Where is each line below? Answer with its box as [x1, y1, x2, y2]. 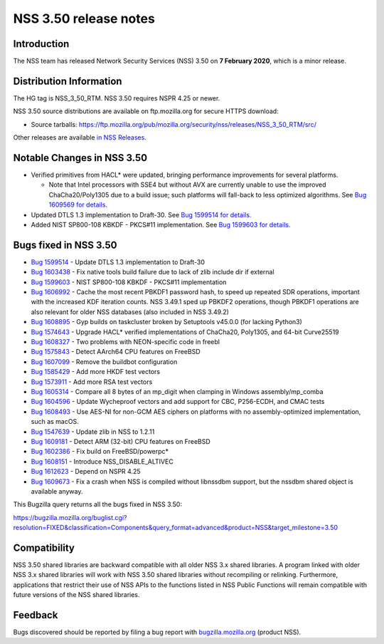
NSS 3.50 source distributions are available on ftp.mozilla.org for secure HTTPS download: [13, 107, 279, 115]
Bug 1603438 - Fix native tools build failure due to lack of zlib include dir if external [31, 268, 274, 276]
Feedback [13, 609, 58, 621]
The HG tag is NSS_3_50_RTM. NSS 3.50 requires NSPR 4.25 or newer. [13, 93, 220, 103]
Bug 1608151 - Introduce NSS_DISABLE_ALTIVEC [31, 457, 174, 466]
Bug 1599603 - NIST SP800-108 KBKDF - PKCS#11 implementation [31, 278, 227, 286]
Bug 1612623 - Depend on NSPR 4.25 [31, 467, 142, 476]
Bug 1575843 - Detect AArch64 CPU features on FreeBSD [31, 348, 201, 356]
